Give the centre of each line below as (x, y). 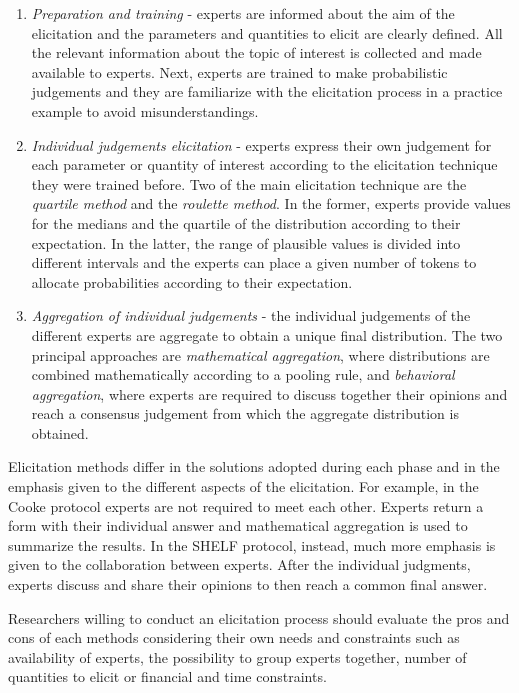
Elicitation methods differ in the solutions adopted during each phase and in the (254, 466)
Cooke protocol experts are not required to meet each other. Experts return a (246, 505)
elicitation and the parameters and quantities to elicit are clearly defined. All (267, 32)
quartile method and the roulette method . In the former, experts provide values (271, 203)
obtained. (60, 432)
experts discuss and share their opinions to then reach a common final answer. (248, 584)
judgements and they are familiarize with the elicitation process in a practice (267, 91)
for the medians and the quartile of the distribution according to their (246, 222)
